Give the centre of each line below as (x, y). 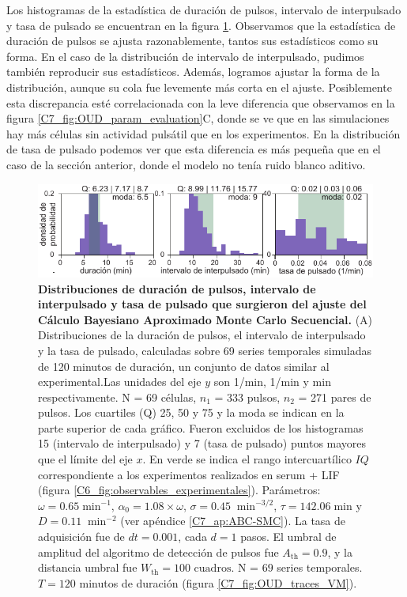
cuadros (213, 569)
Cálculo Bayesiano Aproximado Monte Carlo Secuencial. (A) (205, 319)
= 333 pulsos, (247, 397)
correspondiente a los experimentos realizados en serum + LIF (189, 474)
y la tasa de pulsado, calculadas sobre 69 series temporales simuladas (205, 350)
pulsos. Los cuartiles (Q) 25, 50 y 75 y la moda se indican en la (191, 412)
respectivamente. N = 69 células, (117, 397)
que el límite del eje (85, 459)
